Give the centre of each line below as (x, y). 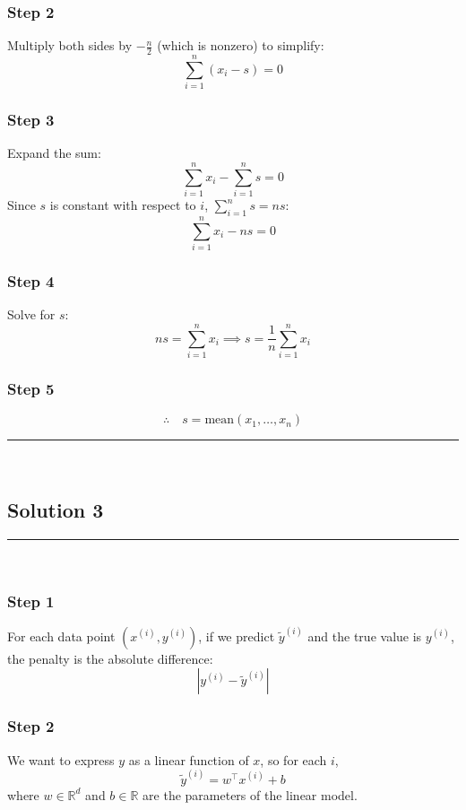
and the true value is (365, 636)
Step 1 (31, 601)
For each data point (61, 636)
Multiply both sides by (70, 45)
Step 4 (31, 280)
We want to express (61, 759)
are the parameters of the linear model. (250, 794)
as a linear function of (189, 759)
